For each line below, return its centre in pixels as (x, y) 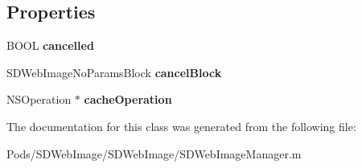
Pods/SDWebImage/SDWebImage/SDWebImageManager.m (154, 153)
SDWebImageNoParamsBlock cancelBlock (114, 72)
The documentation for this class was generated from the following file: (181, 126)
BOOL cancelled (50, 45)
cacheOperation (128, 99)
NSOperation (39, 99)
